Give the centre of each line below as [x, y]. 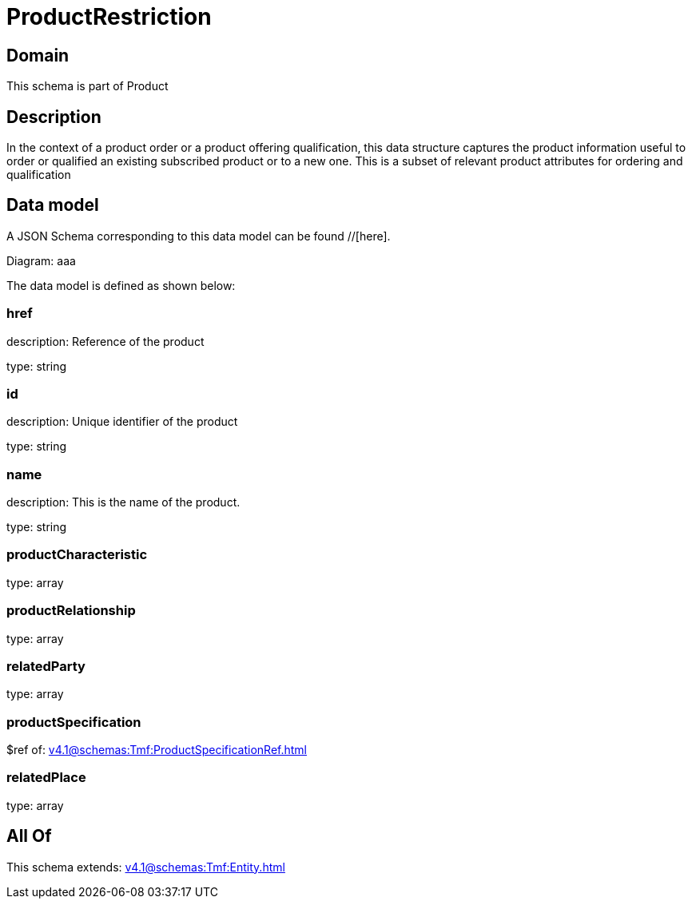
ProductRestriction [109, 17]
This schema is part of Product [87, 86]
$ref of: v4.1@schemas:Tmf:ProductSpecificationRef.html [157, 750]
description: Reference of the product [105, 341]
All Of [29, 836]
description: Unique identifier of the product [122, 422]
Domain [38, 55]
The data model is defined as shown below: [121, 285]
